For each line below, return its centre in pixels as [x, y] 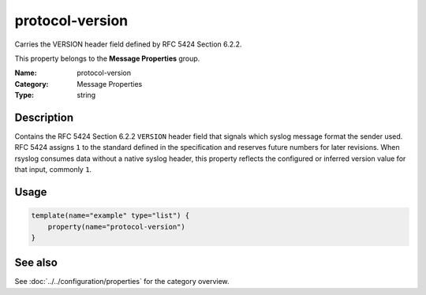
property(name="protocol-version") [116, 226]
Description [44, 117]
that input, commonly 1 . [53, 170]
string [86, 95]
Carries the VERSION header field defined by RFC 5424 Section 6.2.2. [128, 44]
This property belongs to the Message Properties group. [107, 58]
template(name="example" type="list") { [110, 216]
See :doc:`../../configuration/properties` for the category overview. [122, 282]
